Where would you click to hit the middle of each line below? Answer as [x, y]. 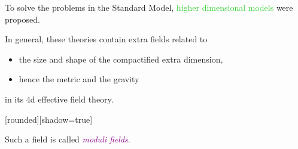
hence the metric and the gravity [79, 79]
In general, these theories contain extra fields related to [106, 39]
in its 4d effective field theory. [59, 99]
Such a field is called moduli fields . [68, 139]
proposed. [22, 19]
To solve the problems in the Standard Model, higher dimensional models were [149, 7]
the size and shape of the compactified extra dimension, [121, 59]
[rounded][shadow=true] [49, 119]
